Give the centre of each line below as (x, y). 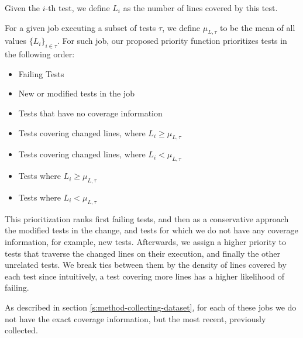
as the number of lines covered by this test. (200, 8)
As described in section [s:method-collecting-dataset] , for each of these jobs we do (151, 307)
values (16, 41)
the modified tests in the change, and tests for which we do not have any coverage (151, 230)
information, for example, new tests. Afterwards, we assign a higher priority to (145, 241)
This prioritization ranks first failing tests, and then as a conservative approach (147, 218)
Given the (22, 8)
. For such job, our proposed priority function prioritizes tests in (172, 41)
